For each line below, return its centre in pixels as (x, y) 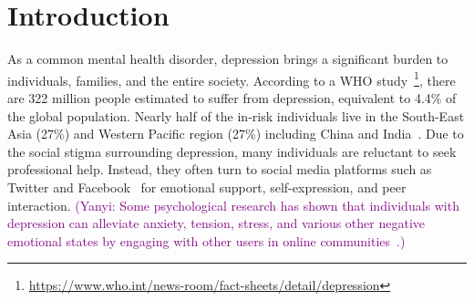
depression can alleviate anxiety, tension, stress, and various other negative (216, 223)
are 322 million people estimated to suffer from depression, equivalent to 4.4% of (232, 97)
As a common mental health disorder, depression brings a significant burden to (228, 59)
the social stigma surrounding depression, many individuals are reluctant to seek (232, 151)
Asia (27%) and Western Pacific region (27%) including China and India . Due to (236, 134)
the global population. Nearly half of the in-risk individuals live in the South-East (236, 115)
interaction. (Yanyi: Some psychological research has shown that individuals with (233, 205)
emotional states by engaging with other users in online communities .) (206, 240)
